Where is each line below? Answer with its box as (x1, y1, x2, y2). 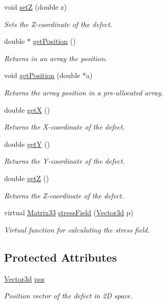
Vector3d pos (4, 273, 45, 284)
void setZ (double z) (4, 2, 67, 12)
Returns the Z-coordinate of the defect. (4, 190, 124, 200)
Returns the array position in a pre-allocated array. (4, 87, 163, 97)
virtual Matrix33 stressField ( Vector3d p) (4, 207, 133, 218)
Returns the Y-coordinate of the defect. (4, 156, 125, 166)
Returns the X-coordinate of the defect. (4, 121, 125, 132)
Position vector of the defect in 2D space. (4, 290, 133, 301)
